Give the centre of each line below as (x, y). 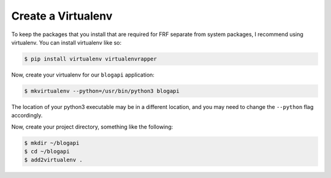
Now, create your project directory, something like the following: (92, 127)
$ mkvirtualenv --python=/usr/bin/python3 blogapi (102, 91)
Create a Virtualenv (62, 16)
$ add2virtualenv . (53, 160)
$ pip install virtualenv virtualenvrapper (91, 59)
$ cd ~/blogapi (47, 152)
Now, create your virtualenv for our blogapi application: (83, 75)
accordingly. (27, 116)
